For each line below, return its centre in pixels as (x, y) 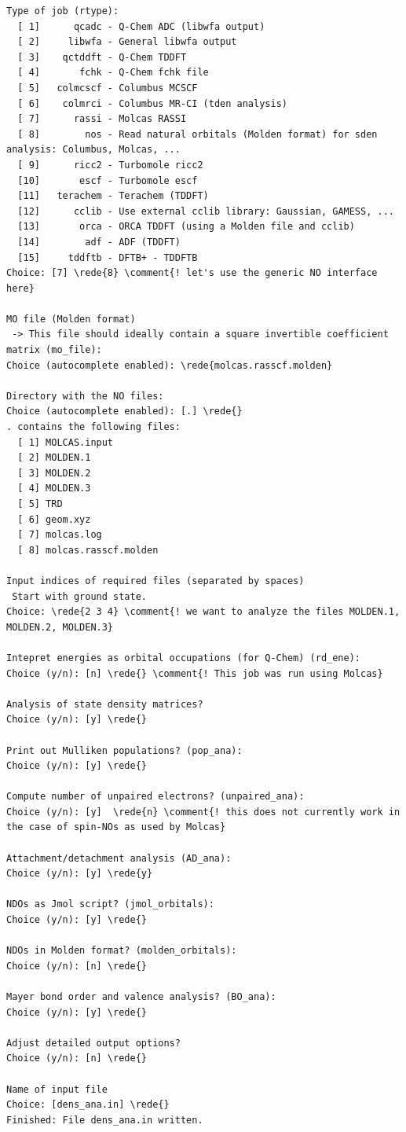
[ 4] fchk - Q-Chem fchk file (113, 73)
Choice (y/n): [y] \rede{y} (80, 874)
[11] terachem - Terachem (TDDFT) (113, 196)
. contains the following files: (93, 427)
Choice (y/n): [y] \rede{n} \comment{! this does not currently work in (203, 812)
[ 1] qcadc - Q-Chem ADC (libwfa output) (141, 26)
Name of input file (57, 1089)
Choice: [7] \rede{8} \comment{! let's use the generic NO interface (192, 273)
